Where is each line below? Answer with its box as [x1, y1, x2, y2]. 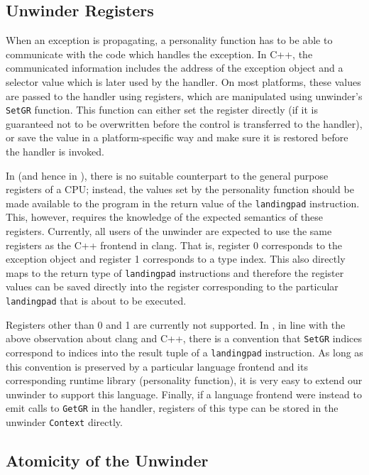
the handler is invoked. [6, 144, 104, 159]
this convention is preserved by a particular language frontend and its [6, 359, 308, 373]
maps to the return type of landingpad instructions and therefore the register [6, 265, 344, 280]
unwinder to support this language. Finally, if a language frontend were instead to [6, 386, 362, 401]
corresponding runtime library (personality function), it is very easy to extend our [6, 373, 363, 388]
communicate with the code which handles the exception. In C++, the [6, 46, 313, 61]
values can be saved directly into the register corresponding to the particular [6, 279, 338, 294]
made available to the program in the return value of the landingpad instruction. [6, 195, 360, 210]
